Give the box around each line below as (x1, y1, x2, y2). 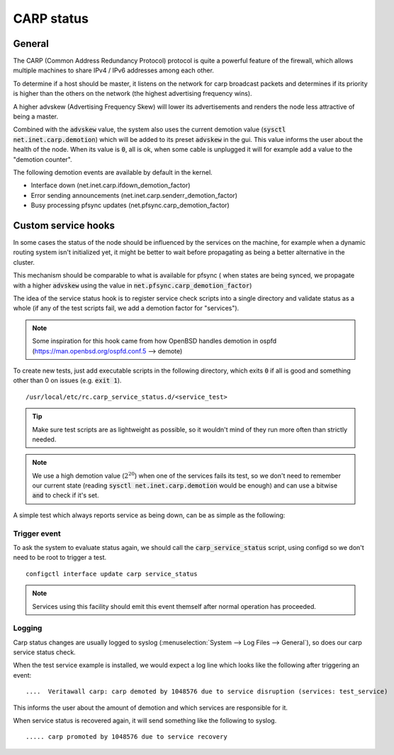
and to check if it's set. (32, 491, 99, 500)
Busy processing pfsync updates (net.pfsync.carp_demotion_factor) (30, 201, 230, 209)
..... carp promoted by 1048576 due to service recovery (26, 733, 228, 741)
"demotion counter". (13, 155, 72, 163)
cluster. (13, 258, 35, 266)
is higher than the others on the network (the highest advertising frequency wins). (13, 89, 252, 98)
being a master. (13, 112, 59, 121)
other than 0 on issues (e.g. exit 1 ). (13, 376, 122, 385)
